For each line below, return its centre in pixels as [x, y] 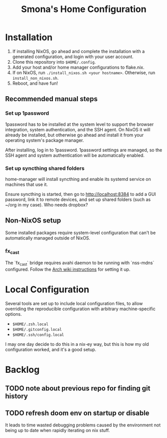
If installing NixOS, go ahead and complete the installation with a [79, 51]
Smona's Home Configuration [84, 9]
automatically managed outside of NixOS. [48, 238]
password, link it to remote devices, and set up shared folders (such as [78, 199]
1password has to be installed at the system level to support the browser [80, 124]
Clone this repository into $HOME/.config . [54, 62]
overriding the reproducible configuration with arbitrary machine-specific [80, 309]
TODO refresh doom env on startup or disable [77, 413]
